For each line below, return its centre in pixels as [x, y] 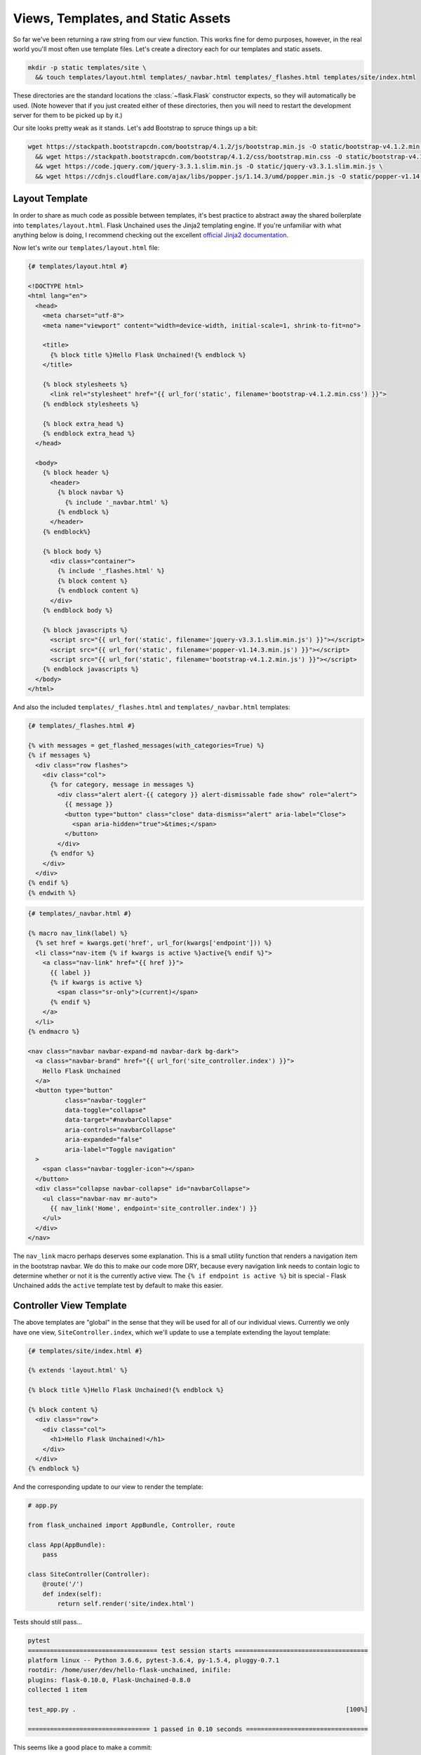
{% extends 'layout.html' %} [78, 1370]
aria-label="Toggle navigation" [120, 1149]
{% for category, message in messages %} [122, 785]
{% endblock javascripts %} [91, 669]
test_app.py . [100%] [198, 1709]
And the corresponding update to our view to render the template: [108, 1487]
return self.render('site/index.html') [126, 1604]
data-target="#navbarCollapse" [118, 1120]
